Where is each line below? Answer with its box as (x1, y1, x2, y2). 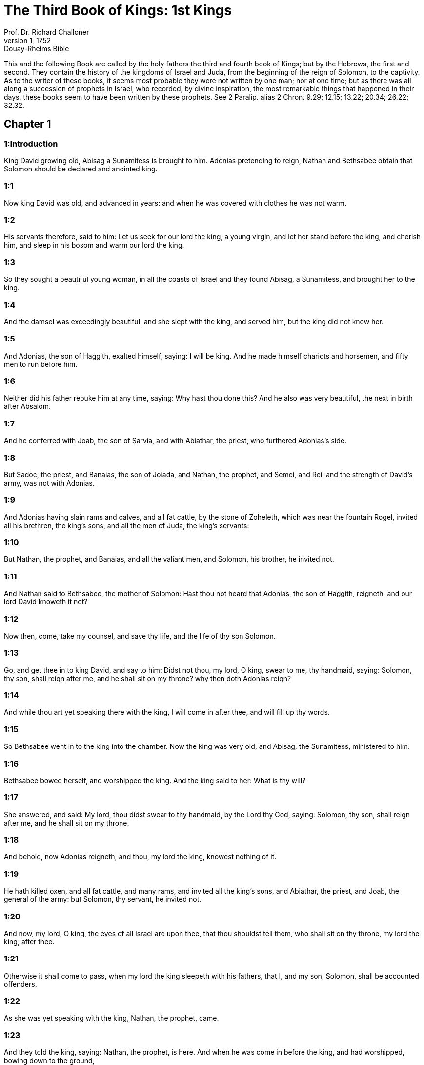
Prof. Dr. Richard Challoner (4, 27, 89, 36)
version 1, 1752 (4, 36, 51, 44)
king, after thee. (4, 937, 55, 946)
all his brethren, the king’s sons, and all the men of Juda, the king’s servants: (4, 521, 249, 530)
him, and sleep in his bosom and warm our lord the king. (4, 241, 184, 250)
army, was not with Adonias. (4, 478, 95, 487)
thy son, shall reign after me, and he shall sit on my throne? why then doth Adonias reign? (4, 674, 291, 682)
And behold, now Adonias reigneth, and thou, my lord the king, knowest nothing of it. (4, 852, 277, 861)
